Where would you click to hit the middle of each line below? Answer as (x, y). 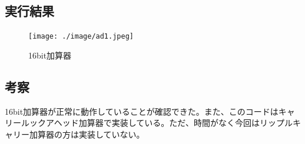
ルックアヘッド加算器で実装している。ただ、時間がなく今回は (140, 123)
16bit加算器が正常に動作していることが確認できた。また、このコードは (142, 111)
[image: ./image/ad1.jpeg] (81, 37)
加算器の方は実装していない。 (87, 134)
